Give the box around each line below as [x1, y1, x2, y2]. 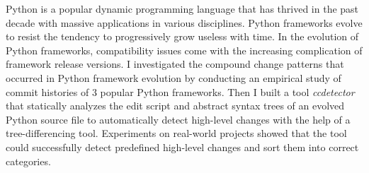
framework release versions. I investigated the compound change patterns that [6, 56, 344, 71]
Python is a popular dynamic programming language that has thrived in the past [6, 1, 359, 16]
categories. [6, 153, 51, 168]
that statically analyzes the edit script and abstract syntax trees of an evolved [6, 98, 345, 113]
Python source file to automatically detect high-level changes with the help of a [6, 112, 351, 126]
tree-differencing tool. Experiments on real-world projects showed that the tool [6, 126, 347, 141]
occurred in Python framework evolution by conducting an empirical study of [6, 70, 341, 85]
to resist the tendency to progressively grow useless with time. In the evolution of [6, 29, 359, 44]
